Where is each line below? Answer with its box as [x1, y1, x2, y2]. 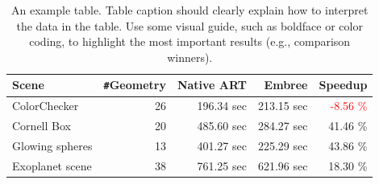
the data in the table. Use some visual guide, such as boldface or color [16, 17, 363, 34]
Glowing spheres [12, 137, 93, 153]
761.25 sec [197, 157, 247, 174]
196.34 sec [197, 97, 247, 114]
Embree [264, 76, 308, 93]
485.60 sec [197, 117, 247, 134]
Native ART [177, 76, 247, 93]
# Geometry [103, 76, 166, 93]
